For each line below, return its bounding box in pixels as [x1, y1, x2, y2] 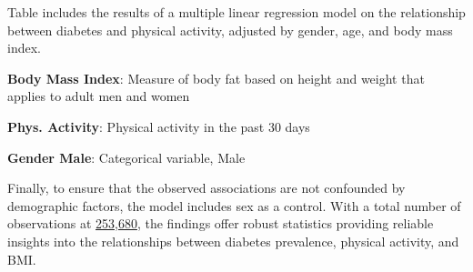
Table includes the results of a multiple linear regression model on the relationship [7, 3, 466, 21]
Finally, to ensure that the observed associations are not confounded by [7, 178, 406, 197]
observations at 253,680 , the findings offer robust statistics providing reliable [7, 214, 434, 233]
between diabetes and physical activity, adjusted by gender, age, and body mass [7, 20, 453, 39]
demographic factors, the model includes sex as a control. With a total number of [7, 196, 461, 215]
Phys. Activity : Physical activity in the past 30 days [7, 116, 310, 136]
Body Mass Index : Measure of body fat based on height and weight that [7, 68, 425, 87]
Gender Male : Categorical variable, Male [7, 147, 246, 166]
